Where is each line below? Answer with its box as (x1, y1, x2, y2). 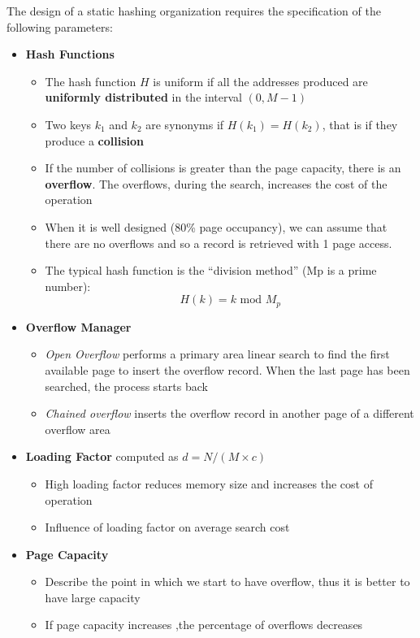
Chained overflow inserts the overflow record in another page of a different (45, 405, 414, 422)
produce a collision (45, 132, 145, 149)
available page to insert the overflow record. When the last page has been (45, 361, 410, 378)
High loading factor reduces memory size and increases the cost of (45, 475, 373, 492)
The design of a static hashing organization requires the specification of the (6, 2, 381, 19)
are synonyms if (145, 115, 224, 132)
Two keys (45, 115, 92, 132)
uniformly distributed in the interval (45, 89, 242, 106)
